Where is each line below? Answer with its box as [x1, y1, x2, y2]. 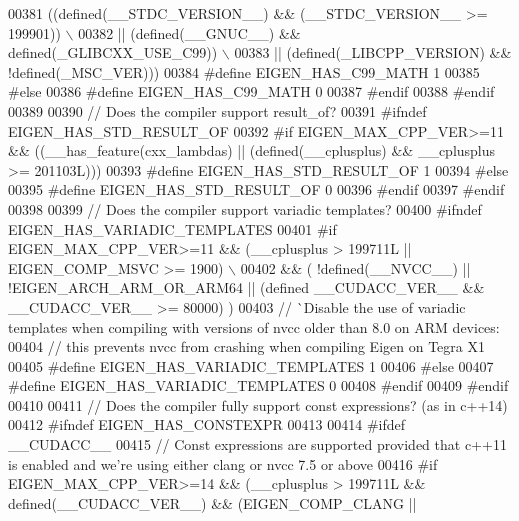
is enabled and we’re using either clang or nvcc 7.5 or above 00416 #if [8, 453, 438, 474]
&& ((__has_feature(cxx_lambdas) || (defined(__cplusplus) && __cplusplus [8, 140, 496, 161]
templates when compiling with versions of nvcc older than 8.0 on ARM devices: [8, 316, 500, 337]
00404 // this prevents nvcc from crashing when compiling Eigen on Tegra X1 [8, 336, 485, 357]
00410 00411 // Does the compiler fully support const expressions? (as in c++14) [8, 394, 508, 415]
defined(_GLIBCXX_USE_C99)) [8, 42, 218, 63]
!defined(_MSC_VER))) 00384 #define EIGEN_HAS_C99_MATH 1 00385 [8, 61, 480, 82]
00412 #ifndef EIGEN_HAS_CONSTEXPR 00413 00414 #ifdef [8, 414, 406, 435]
